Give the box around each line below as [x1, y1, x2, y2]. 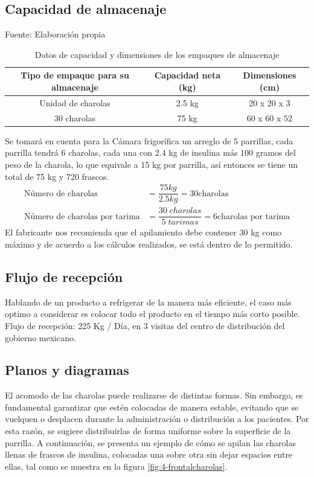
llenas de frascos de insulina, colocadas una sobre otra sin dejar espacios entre [5, 448, 293, 461]
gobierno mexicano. [5, 331, 76, 344]
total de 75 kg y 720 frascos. [5, 170, 109, 182]
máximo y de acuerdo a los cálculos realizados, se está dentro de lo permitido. [5, 237, 293, 250]
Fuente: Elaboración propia [5, 28, 106, 40]
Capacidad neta [154, 69, 221, 82]
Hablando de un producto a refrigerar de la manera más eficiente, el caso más [5, 295, 292, 308]
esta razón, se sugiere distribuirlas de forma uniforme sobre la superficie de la [5, 424, 291, 437]
